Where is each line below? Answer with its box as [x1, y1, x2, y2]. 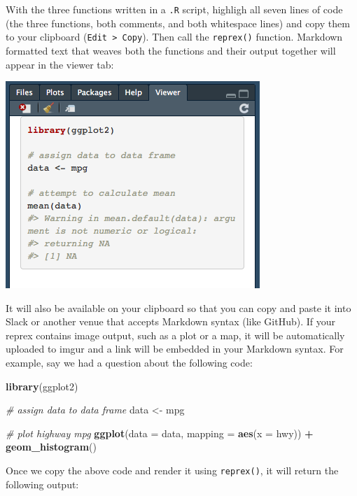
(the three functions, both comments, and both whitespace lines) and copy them [6, 15, 350, 30]
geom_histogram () [6, 439, 97, 454]
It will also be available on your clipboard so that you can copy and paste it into [6, 300, 351, 315]
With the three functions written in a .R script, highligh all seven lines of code [6, 2, 343, 16]
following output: [6, 476, 79, 491]
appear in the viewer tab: [6, 57, 114, 71]
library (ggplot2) [6, 378, 78, 393]
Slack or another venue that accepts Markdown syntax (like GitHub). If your [6, 314, 335, 329]
